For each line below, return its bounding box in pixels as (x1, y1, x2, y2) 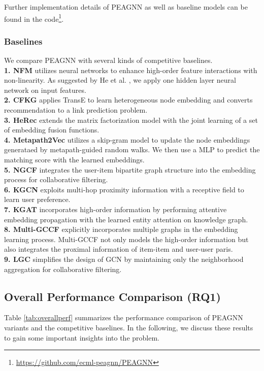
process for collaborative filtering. (4, 174, 108, 185)
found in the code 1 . (4, 12, 64, 24)
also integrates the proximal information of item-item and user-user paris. (4, 244, 233, 254)
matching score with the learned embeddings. (4, 154, 145, 164)
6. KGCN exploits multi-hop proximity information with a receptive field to (4, 184, 244, 194)
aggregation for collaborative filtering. (4, 263, 122, 274)
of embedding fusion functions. (4, 124, 100, 135)
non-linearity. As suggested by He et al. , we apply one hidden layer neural (4, 75, 236, 85)
